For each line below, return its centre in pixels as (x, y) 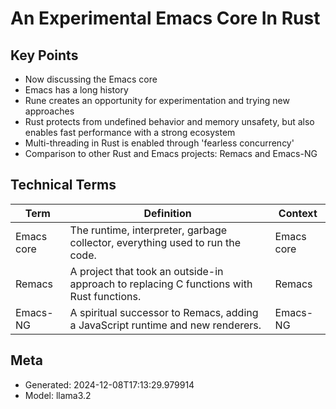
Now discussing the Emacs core (91, 79)
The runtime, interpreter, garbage (148, 230)
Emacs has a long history (76, 90)
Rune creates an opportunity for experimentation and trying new (157, 100)
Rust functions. (105, 296)
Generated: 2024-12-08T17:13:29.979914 (109, 384)
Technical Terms (63, 185)
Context (298, 213)
